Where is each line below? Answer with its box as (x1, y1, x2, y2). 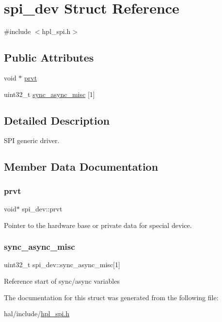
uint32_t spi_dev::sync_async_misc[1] (4, 259, 120, 270)
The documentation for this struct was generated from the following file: (4, 292, 219, 302)
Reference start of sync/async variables (4, 275, 120, 286)
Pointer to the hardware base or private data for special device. (4, 220, 192, 230)
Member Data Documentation (4, 159, 159, 174)
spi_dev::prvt (22, 203, 63, 213)
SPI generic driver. (4, 135, 60, 145)
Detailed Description (4, 113, 110, 128)
